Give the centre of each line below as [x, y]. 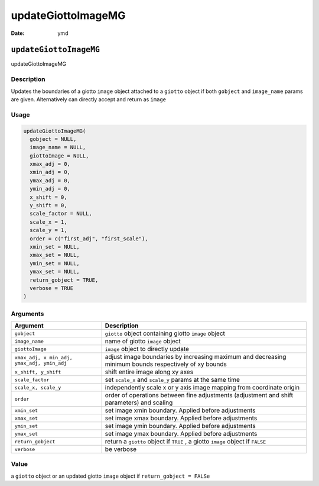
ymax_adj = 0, [50, 180]
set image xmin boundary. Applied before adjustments [180, 410]
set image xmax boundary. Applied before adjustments [181, 419]
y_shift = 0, [48, 205]
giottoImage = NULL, [59, 156]
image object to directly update [147, 349]
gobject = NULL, [53, 139]
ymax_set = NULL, [55, 272]
